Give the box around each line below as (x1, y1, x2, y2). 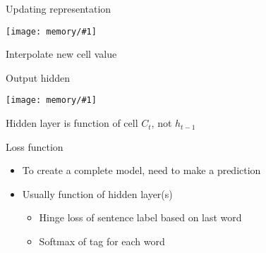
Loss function (6, 139, 64, 154)
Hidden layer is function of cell (6, 116, 138, 130)
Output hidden (6, 70, 71, 85)
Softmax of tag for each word (39, 234, 165, 249)
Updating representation (6, 1, 111, 16)
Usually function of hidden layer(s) (22, 186, 173, 201)
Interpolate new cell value (6, 47, 117, 61)
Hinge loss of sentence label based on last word (39, 210, 242, 225)
